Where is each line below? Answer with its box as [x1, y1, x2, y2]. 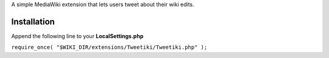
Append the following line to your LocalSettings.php [11, 32, 144, 39]
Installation [11, 16, 55, 27]
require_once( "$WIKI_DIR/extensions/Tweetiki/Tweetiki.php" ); [11, 44, 208, 51]
